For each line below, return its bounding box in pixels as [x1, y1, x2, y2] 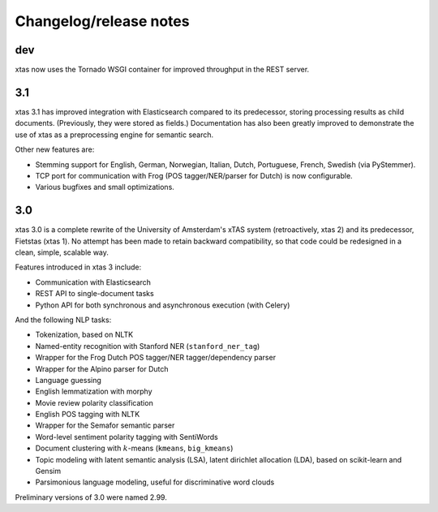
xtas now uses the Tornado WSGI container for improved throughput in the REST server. [15, 65, 310, 75]
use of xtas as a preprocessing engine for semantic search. [15, 130, 214, 140]
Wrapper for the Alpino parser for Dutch [35, 364, 169, 373]
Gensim [35, 467, 61, 476]
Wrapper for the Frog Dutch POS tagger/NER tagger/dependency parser [35, 353, 276, 363]
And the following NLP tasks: [15, 315, 112, 325]
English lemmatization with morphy [35, 386, 153, 397]
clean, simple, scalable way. [15, 247, 109, 257]
